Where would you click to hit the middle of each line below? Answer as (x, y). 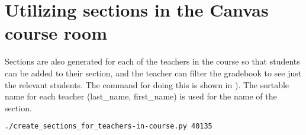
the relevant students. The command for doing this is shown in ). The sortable (147, 84)
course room (56, 33)
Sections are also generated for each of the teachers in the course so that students (152, 61)
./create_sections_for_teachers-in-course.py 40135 (109, 126)
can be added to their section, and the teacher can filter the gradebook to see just (153, 73)
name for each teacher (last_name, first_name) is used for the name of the (141, 96)
